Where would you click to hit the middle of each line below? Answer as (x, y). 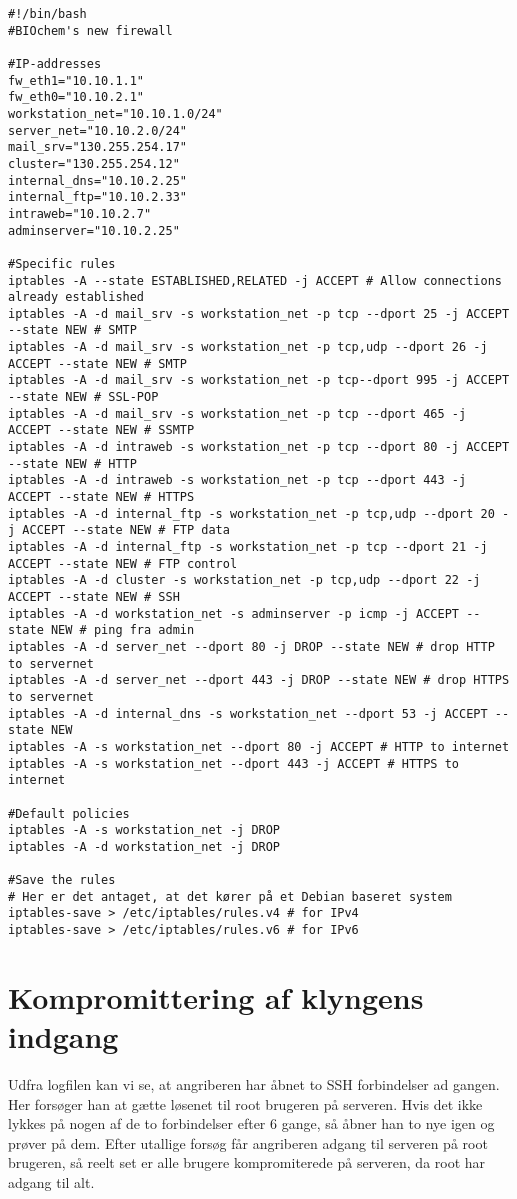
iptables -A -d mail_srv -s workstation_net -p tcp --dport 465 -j (237, 413)
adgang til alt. (51, 1182)
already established (76, 297)
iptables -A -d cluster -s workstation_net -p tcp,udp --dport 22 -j (244, 580)
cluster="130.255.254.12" (94, 163)
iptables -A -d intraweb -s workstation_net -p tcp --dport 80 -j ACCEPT (259, 447)
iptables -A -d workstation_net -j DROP (144, 846)
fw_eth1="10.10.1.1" (76, 80)
